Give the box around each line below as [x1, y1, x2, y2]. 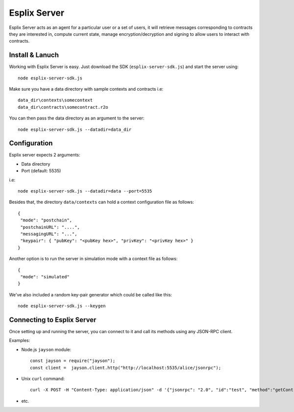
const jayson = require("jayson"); [30, 358, 116, 364]
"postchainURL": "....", [20, 224, 80, 230]
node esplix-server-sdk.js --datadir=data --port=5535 [18, 189, 152, 194]
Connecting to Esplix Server [9, 315, 97, 324]
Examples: [9, 338, 30, 343]
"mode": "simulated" [20, 274, 70, 279]
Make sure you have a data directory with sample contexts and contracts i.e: [9, 86, 164, 92]
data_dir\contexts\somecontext [18, 97, 93, 103]
